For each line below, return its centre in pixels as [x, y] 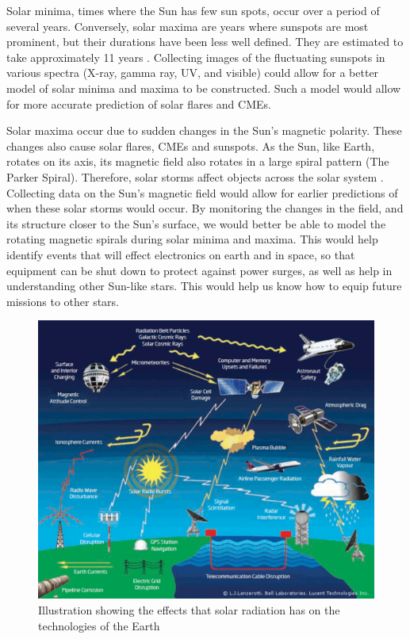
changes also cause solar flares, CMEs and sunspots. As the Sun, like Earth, [191, 145]
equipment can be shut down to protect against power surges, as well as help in [199, 270]
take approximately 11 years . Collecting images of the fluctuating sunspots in [196, 57]
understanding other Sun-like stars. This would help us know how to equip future [204, 286]
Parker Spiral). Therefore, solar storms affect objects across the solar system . [195, 176]
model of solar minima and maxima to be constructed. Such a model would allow [204, 88]
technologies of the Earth [99, 625]
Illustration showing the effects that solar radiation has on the [189, 610]
